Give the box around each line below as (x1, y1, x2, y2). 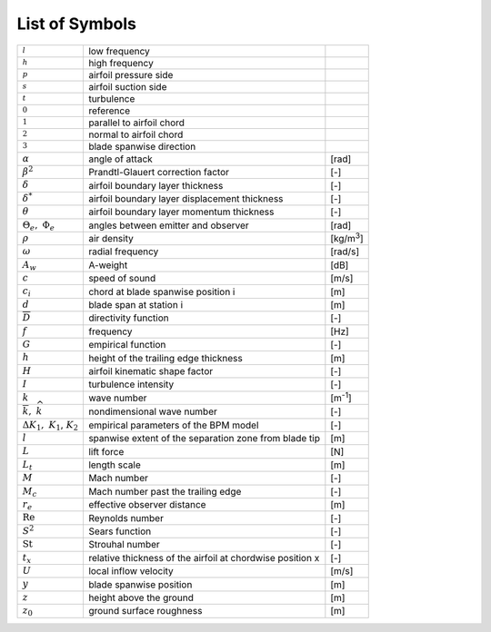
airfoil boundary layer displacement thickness (87, 192, 284, 204)
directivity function (87, 311, 169, 324)
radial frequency (87, 245, 159, 258)
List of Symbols (16, 14, 136, 34)
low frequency (87, 44, 150, 57)
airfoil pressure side (87, 68, 174, 81)
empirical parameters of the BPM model (87, 419, 259, 431)
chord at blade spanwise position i (87, 285, 235, 298)
